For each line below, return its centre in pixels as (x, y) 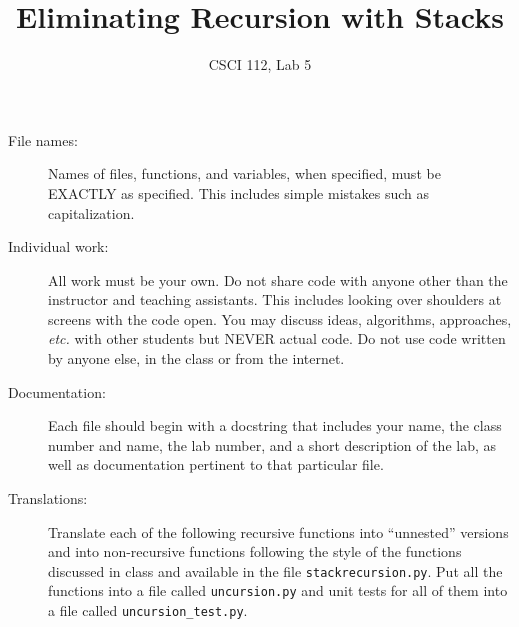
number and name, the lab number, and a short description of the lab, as (272, 444)
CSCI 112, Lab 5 (260, 64)
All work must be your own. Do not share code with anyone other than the (278, 279)
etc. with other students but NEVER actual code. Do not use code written (277, 338)
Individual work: (58, 246)
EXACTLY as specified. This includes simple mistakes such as (238, 192)
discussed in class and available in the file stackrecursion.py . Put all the (275, 570)
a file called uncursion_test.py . (148, 610)
